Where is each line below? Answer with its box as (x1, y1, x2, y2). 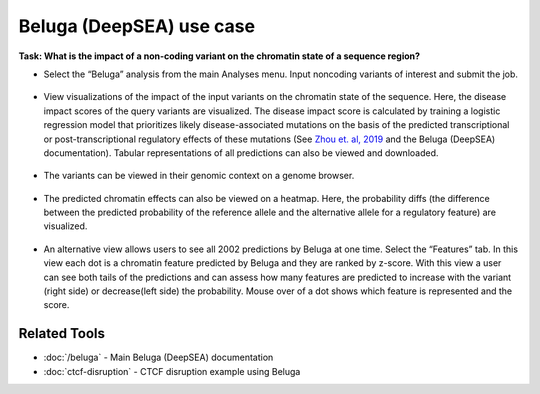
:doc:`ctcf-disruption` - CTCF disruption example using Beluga (43, 365, 301, 377)
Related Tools (18, 325, 105, 342)
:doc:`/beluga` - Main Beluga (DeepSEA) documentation (43, 351, 274, 364)
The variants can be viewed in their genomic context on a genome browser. (43, 170, 355, 182)
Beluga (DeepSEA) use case (18, 15, 255, 37)
